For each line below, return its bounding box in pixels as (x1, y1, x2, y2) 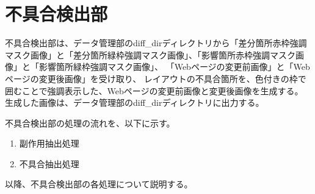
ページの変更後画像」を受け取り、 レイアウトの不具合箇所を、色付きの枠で (5, 72, 306, 85)
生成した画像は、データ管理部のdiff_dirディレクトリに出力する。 (5, 96, 264, 109)
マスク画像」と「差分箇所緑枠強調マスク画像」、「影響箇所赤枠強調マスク (5, 48, 295, 61)
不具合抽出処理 (19, 157, 79, 170)
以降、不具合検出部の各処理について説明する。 (5, 178, 193, 190)
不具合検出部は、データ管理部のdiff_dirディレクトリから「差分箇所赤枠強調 (5, 36, 307, 49)
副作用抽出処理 (19, 137, 79, 150)
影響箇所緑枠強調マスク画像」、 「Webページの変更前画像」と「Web (38, 60, 310, 73)
